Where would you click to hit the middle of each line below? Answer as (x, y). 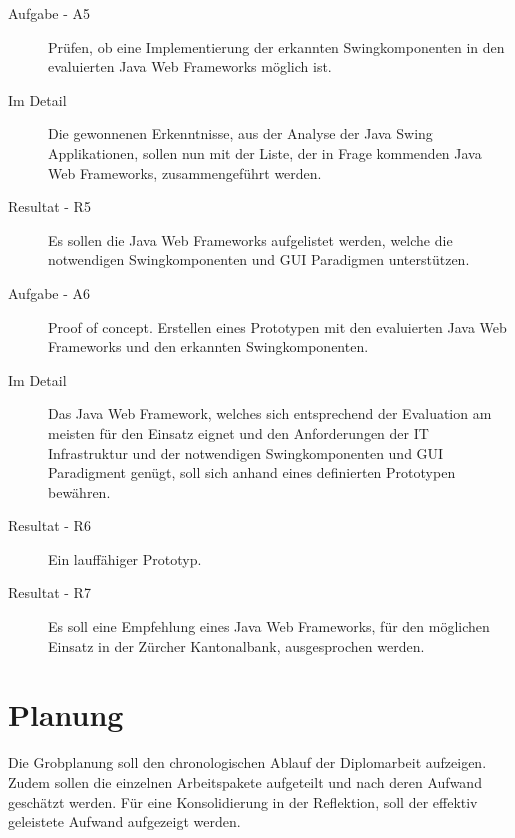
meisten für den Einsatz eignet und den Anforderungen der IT (238, 432)
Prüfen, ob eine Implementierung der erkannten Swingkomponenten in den (276, 46)
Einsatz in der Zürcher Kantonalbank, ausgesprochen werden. (236, 645)
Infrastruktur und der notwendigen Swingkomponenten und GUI (246, 452)
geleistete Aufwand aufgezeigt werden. (124, 821)
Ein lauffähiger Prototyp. (125, 558)
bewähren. (79, 491)
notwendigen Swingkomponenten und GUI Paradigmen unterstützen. (259, 259)
